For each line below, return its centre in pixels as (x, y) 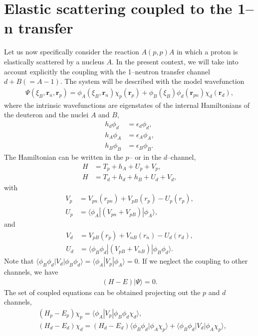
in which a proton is (207, 52)
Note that (19, 261)
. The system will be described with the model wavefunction (152, 81)
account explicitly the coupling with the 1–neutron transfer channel (107, 71)
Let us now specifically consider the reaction (72, 52)
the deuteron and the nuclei (46, 115)
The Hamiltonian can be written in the (64, 157)
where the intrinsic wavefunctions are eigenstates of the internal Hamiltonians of (127, 105)
